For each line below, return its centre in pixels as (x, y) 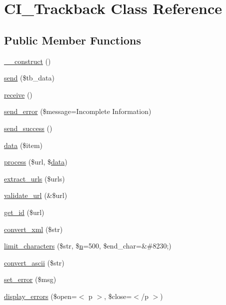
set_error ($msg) (30, 279)
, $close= (118, 296)
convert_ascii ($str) (34, 262)
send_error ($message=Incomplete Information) (78, 111)
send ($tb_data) (29, 78)
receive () (18, 94)
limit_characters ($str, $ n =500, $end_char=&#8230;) (88, 246)
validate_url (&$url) (36, 195)
